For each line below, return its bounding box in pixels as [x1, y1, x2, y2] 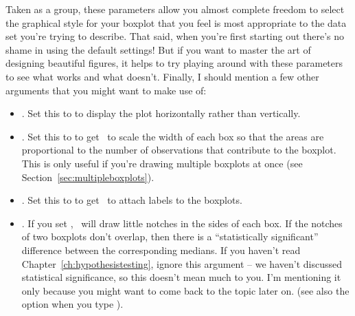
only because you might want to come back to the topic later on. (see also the [21, 283, 350, 297]
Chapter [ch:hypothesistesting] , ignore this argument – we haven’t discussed [21, 256, 342, 271]
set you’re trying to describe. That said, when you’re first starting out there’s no [5, 29, 345, 43]
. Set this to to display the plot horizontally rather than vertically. [21, 106, 301, 120]
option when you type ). [21, 297, 124, 311]
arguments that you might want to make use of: [5, 83, 207, 97]
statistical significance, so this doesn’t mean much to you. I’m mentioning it [21, 270, 341, 284]
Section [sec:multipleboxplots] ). [21, 169, 154, 184]
